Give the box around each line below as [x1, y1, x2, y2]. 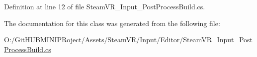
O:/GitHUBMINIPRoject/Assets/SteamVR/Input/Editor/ [4, 34, 183, 45]
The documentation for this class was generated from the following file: [4, 18, 220, 28]
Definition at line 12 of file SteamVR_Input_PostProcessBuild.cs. [4, 1, 205, 11]
